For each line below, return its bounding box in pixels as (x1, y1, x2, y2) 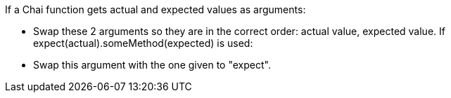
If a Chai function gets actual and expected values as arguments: (5, 3, 306, 15)
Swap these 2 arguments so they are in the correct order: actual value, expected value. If (33, 25, 445, 37)
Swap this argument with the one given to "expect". (33, 59, 271, 71)
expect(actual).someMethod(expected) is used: (33, 37, 253, 49)
